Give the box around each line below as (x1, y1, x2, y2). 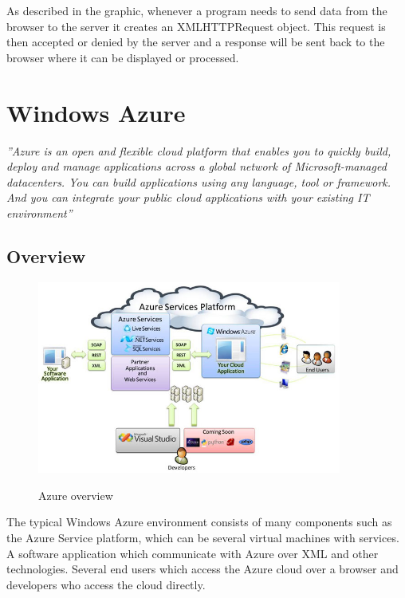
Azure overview (38, 486, 113, 503)
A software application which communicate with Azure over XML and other (6, 545, 379, 561)
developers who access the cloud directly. (6, 576, 206, 592)
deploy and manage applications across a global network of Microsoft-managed (6, 158, 387, 175)
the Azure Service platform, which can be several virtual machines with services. (6, 529, 399, 545)
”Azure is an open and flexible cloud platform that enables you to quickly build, (6, 142, 391, 159)
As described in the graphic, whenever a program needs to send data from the (6, 2, 387, 18)
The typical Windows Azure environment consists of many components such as (6, 513, 392, 530)
